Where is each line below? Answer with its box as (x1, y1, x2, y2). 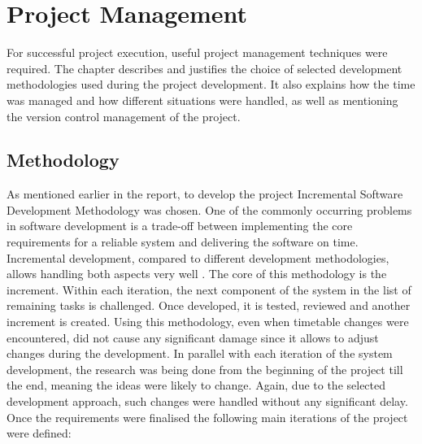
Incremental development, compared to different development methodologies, (7, 249, 389, 266)
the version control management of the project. (7, 107, 241, 124)
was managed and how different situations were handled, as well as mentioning (7, 91, 398, 108)
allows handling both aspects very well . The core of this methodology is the (7, 265, 387, 282)
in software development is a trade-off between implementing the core (7, 217, 353, 234)
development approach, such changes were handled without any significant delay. (7, 393, 408, 410)
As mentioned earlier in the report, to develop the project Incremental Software (7, 185, 403, 202)
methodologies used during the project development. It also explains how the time (7, 76, 415, 93)
